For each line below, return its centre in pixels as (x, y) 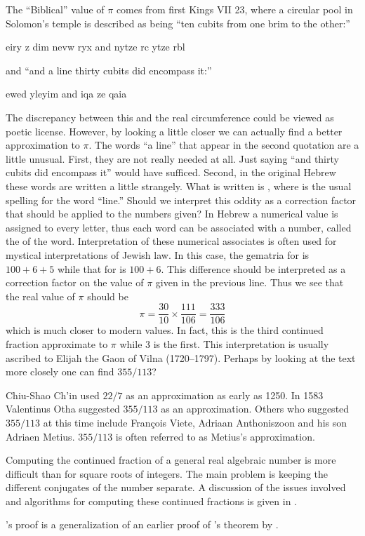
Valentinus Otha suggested (63, 409)
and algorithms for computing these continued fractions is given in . (152, 501)
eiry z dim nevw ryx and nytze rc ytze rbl (95, 47)
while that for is (92, 268)
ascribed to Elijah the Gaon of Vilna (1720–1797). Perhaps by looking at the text (181, 357)
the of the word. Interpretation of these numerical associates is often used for (171, 241)
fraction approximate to (57, 343)
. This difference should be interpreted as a (253, 268)
